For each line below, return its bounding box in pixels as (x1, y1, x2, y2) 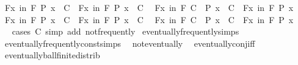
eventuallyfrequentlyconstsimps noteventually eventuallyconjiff (4, 36, 255, 49)
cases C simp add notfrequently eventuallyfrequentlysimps (12, 25, 239, 38)
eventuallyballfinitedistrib (4, 49, 100, 61)
